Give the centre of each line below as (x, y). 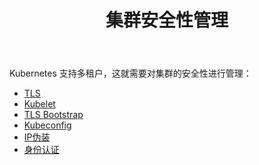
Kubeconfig (47, 125)
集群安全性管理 (167, 20)
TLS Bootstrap (53, 115)
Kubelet (39, 104)
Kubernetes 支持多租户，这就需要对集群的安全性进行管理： (130, 73)
